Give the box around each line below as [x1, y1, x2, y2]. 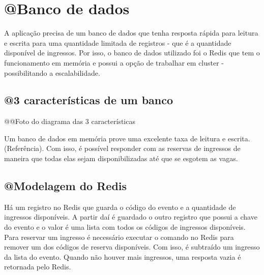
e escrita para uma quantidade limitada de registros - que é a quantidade [4, 37, 231, 48]
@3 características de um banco [4, 92, 173, 108]
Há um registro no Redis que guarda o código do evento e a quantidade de [4, 201, 236, 212]
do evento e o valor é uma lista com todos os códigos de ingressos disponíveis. [4, 222, 246, 232]
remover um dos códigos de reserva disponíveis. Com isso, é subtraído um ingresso [4, 241, 260, 252]
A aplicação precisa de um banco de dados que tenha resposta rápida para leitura [4, 27, 258, 38]
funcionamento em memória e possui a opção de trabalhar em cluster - [4, 57, 224, 68]
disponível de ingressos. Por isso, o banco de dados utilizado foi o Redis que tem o [4, 47, 260, 58]
